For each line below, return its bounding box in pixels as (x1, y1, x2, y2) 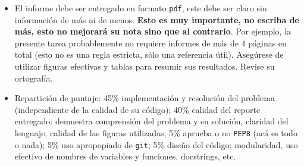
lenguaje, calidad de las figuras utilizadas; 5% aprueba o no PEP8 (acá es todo (14, 127, 297, 139)
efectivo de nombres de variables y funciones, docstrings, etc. (14, 150, 236, 162)
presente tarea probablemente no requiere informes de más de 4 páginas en (14, 36, 287, 49)
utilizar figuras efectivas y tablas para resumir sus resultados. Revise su (14, 60, 275, 73)
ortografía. (14, 71, 53, 84)
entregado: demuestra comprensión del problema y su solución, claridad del (14, 115, 289, 127)
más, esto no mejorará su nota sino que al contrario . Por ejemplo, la (14, 25, 292, 37)
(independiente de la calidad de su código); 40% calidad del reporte (14, 103, 261, 115)
